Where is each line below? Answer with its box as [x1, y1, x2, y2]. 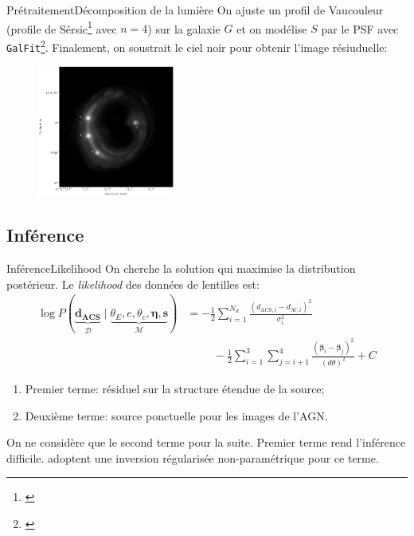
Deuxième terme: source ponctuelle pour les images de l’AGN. [25, 407, 328, 424]
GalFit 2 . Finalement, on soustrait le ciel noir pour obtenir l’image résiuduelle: [6, 36, 388, 55]
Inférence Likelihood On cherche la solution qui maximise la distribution [6, 260, 356, 277]
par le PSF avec [321, 20, 399, 37]
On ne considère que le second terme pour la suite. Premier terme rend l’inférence [6, 434, 406, 451]
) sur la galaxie [147, 20, 221, 37]
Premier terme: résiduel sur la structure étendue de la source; [25, 380, 325, 397]
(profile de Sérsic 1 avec [6, 18, 117, 37]
